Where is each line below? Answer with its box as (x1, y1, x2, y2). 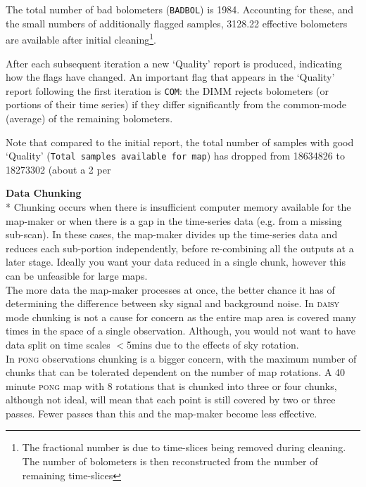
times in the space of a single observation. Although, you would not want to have (6, 323, 355, 338)
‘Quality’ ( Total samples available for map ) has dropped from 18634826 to (6, 148, 345, 163)
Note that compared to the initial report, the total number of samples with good (6, 134, 354, 149)
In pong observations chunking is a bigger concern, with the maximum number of (6, 351, 357, 365)
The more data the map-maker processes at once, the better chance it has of (6, 282, 335, 297)
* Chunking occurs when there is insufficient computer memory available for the (6, 199, 351, 214)
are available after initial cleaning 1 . (6, 30, 157, 46)
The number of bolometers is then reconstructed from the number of (22, 454, 318, 469)
